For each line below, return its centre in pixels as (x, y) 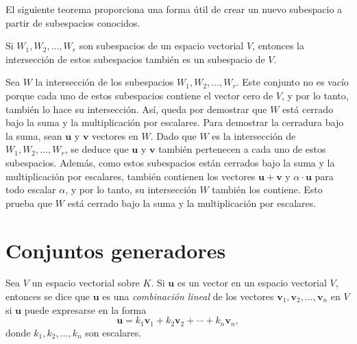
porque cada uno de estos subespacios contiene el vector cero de (139, 95)
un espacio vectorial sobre (86, 283)
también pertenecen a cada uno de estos (242, 149)
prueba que (29, 202)
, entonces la (278, 46)
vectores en (115, 135)
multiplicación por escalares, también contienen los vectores (131, 176)
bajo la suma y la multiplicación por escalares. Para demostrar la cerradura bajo (175, 122)
